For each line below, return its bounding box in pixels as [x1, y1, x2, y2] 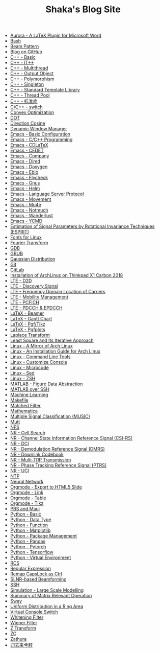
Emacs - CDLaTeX [10, 142, 48, 148]
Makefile [10, 397, 29, 403]
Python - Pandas [10, 538, 46, 545]
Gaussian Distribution [10, 256, 56, 262]
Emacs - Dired [10, 158, 41, 165]
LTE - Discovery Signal [10, 283, 58, 289]
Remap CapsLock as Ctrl [10, 571, 63, 577]
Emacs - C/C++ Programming [10, 136, 73, 143]
